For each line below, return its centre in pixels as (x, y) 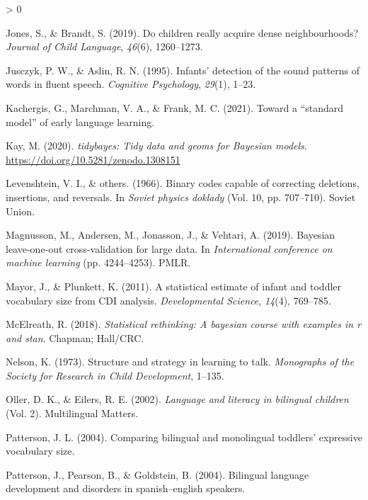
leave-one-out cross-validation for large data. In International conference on (169, 248)
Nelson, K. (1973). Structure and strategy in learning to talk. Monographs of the (180, 362)
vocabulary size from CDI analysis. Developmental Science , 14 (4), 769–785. (168, 300)
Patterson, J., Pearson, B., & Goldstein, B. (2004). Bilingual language (157, 474)
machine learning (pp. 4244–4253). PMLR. (98, 262)
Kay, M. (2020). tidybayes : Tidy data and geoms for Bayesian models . (156, 146)
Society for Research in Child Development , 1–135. (115, 375)
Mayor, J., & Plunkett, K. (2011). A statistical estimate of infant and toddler (174, 286)
